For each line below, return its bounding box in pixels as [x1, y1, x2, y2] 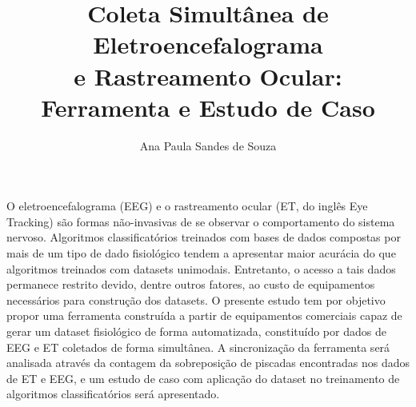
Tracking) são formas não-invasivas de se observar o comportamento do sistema [6, 213, 395, 229]
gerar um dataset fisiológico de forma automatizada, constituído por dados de [6, 323, 386, 340]
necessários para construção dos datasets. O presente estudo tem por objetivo [6, 291, 386, 308]
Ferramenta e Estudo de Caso [41, 90, 375, 123]
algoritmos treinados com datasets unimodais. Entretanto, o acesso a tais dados [6, 260, 396, 277]
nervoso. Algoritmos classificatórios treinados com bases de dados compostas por [6, 229, 401, 245]
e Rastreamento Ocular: [74, 59, 342, 92]
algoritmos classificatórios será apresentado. [6, 385, 220, 402]
